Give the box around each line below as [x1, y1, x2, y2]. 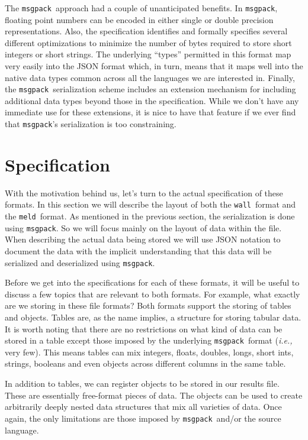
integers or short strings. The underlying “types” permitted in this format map [5, 48, 291, 60]
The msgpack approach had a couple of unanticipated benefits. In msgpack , [5, 2, 278, 14]
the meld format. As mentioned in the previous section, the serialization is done [5, 210, 295, 222]
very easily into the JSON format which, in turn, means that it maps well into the [5, 60, 303, 72]
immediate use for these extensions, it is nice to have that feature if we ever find [5, 106, 296, 118]
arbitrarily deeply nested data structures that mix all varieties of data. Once [5, 400, 282, 413]
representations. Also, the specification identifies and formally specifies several [5, 25, 288, 37]
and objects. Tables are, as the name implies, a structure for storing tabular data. [5, 311, 301, 323]
